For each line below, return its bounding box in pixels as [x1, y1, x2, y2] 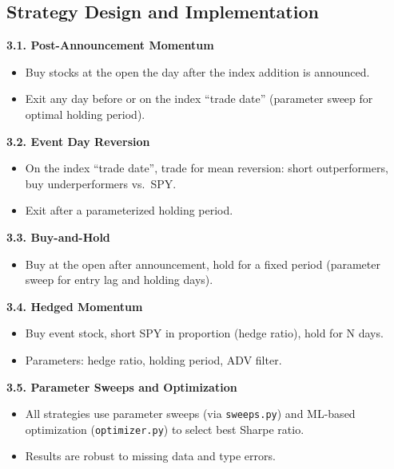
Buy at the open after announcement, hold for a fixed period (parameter [25, 255, 380, 272]
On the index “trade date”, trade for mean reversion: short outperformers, [25, 160, 388, 176]
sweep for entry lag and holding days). [25, 271, 213, 288]
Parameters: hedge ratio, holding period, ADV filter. [25, 351, 282, 368]
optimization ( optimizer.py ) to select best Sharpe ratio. [25, 420, 304, 437]
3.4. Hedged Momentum [6, 298, 143, 314]
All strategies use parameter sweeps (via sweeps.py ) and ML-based [25, 405, 356, 422]
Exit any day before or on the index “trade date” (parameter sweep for [25, 90, 373, 107]
